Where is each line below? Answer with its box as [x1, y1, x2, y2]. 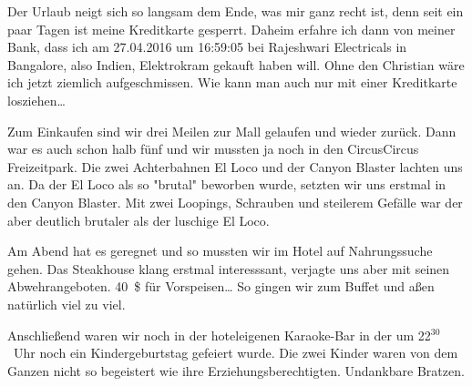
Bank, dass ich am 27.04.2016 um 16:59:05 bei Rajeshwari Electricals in [7, 37, 407, 56]
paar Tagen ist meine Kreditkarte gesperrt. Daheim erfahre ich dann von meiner [7, 19, 456, 38]
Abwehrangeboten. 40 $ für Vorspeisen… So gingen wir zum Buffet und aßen [7, 277, 435, 296]
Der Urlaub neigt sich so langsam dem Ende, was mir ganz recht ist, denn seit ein [7, 2, 464, 20]
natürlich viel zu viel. [7, 294, 126, 313]
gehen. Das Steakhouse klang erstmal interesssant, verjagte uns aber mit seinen [7, 259, 450, 278]
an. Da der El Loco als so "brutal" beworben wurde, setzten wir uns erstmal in [7, 175, 446, 194]
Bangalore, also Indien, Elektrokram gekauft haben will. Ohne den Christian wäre [7, 55, 465, 74]
